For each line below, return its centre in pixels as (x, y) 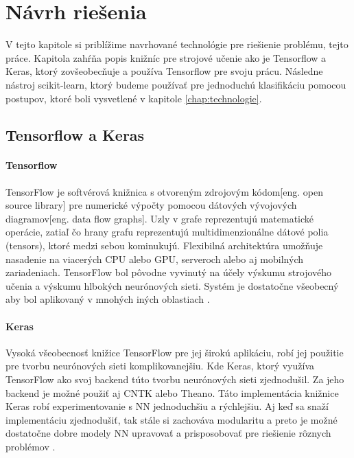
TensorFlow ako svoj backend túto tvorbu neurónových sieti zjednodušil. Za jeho (175, 379)
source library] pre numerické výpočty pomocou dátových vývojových (151, 205)
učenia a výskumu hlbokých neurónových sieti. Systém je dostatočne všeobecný (172, 285)
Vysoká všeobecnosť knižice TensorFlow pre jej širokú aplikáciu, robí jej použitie (175, 352)
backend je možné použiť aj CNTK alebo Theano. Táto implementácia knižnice (172, 392)
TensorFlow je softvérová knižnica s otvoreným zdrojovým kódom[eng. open (164, 191)
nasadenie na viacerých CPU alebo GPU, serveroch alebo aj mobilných (154, 259)
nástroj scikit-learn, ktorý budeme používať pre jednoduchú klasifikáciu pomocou (176, 84)
